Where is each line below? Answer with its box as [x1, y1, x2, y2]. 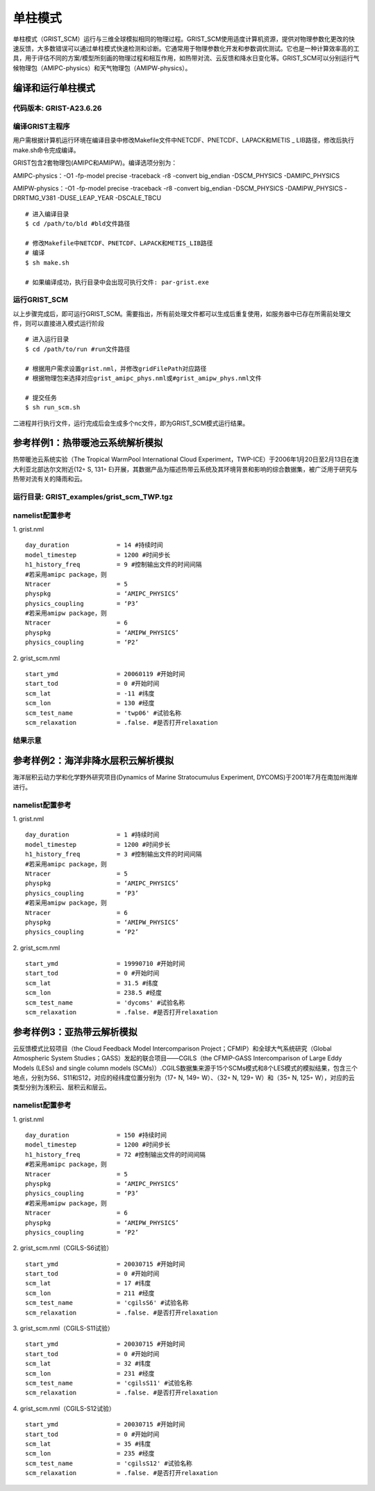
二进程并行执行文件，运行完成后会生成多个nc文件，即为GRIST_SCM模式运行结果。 [12, 419, 249, 427]
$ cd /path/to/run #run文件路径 [25, 345, 131, 353]
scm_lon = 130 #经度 [25, 699, 155, 707]
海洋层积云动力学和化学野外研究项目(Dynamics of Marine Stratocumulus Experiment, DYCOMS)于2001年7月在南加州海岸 [12, 773, 358, 782]
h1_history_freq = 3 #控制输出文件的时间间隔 [25, 850, 202, 858]
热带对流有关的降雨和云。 [12, 475, 86, 483]
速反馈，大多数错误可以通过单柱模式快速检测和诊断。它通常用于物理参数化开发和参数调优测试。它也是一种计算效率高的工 [12, 44, 360, 52]
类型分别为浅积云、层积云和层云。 [12, 1083, 110, 1092]
